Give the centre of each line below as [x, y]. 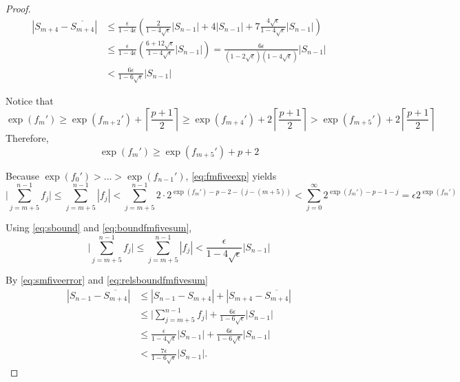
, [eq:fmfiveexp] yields [231, 175]
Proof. [18, 8]
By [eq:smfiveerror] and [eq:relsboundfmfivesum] [107, 280]
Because [22, 175]
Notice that [30, 101]
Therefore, [27, 138]
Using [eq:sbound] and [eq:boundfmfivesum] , [99, 227]
